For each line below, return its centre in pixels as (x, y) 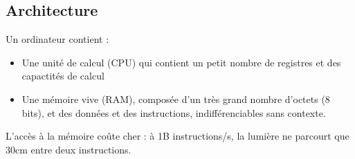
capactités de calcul (63, 76)
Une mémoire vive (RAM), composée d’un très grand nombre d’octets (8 (176, 99)
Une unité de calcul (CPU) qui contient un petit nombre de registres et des (181, 62)
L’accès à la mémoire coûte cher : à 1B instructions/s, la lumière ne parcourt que (177, 136)
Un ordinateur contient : (57, 39)
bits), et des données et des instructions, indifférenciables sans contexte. (174, 112)
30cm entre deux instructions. (69, 149)
